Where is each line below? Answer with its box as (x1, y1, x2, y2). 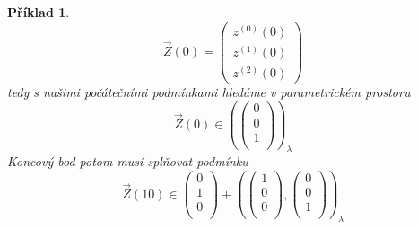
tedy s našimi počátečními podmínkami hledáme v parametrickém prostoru (7, 82, 411, 101)
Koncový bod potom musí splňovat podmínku (7, 152, 248, 171)
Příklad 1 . (7, 3, 70, 21)
